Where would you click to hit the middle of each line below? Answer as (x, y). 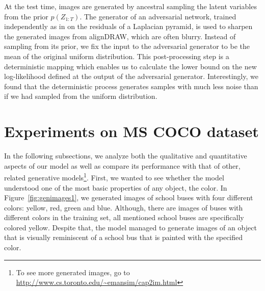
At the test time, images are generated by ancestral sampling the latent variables (130, 6)
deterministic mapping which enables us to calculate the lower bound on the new (130, 66)
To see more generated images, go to (73, 272)
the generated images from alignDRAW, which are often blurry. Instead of (120, 36)
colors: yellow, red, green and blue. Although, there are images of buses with (124, 207)
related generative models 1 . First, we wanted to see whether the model (114, 177)
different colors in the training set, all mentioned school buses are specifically (124, 217)
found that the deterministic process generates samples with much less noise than (131, 86)
